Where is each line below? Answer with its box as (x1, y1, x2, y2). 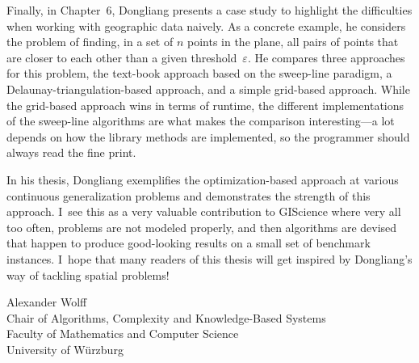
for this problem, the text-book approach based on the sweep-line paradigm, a (6, 65, 392, 82)
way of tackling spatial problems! (6, 266, 170, 283)
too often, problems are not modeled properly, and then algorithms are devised (6, 218, 397, 235)
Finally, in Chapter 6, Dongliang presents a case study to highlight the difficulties (6, 2, 413, 18)
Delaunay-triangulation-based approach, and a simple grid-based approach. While (6, 80, 410, 97)
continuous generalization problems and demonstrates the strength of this (6, 187, 371, 204)
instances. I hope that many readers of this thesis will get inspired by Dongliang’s (6, 250, 413, 267)
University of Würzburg (6, 340, 124, 357)
